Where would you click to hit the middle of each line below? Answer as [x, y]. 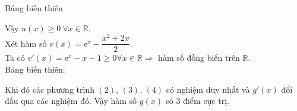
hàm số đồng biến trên [199, 58]
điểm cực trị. [206, 101]
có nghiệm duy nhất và [208, 89]
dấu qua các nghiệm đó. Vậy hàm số [71, 101]
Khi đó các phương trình [50, 89]
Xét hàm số [26, 43]
